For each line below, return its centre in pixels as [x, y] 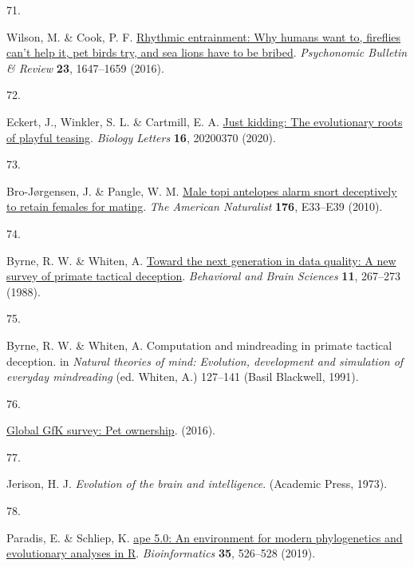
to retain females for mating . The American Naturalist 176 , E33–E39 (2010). [195, 206]
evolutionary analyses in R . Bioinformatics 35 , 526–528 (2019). [161, 553]
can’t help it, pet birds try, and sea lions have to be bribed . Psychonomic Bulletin [207, 52]
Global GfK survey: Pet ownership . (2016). [111, 430]
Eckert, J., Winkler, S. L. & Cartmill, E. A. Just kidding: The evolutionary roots [205, 121]
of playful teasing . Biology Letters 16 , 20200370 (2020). [141, 137]
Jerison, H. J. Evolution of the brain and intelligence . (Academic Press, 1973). [197, 484]
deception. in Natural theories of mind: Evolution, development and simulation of [205, 361]
